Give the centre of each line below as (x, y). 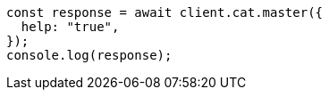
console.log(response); (89, 55)
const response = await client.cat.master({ (165, 12)
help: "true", (70, 27)
